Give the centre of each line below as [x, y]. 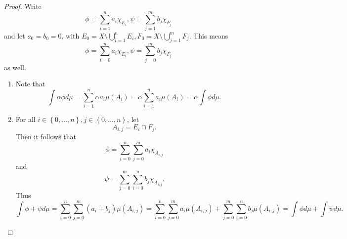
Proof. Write [23, 6]
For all [25, 119]
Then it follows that [46, 136]
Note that [30, 84]
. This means [209, 35]
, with [70, 35]
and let [15, 35]
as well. [15, 67]
